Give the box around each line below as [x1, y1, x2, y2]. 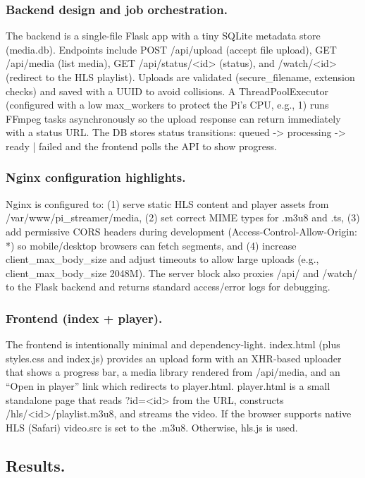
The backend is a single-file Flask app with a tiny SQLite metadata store [6, 28, 321, 43]
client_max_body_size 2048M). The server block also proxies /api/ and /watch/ [6, 265, 357, 280]
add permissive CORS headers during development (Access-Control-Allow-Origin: [6, 223, 357, 238]
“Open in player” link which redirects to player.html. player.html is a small [6, 378, 330, 393]
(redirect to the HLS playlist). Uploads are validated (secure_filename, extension [6, 70, 355, 84]
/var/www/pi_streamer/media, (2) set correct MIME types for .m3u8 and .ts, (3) [6, 210, 360, 225]
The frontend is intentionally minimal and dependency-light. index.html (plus [6, 337, 340, 352]
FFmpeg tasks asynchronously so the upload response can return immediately [6, 111, 341, 125]
